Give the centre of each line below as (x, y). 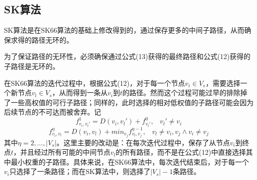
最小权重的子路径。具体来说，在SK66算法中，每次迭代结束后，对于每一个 (130, 161)
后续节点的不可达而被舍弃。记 (52, 112)
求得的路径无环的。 (42, 39)
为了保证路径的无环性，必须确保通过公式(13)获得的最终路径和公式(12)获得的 (127, 56)
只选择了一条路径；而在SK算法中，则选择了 (80, 171)
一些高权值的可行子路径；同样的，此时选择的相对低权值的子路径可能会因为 (132, 102)
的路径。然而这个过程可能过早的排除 (181, 92)
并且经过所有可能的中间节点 (66, 152)
